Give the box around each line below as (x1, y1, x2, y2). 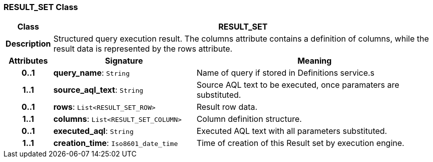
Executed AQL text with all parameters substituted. (196, 126, 387, 136)
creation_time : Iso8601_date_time (53, 138, 178, 148)
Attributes (9, 56, 48, 66)
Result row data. (196, 102, 258, 112)
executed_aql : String (53, 126, 134, 136)
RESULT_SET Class (4, 2, 78, 12)
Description (6, 39, 51, 49)
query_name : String (53, 68, 130, 78)
